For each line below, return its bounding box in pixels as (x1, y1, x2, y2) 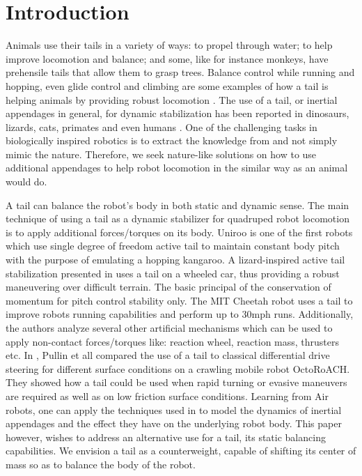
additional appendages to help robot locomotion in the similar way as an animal (6, 160, 348, 175)
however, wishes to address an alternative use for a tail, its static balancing (6, 429, 326, 444)
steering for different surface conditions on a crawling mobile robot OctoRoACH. (6, 361, 350, 376)
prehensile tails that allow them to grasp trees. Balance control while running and (6, 65, 355, 79)
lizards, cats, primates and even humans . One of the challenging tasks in (6, 119, 317, 134)
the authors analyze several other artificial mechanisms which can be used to (6, 321, 333, 335)
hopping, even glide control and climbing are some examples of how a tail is (6, 78, 329, 93)
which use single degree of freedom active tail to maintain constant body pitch (6, 238, 340, 253)
